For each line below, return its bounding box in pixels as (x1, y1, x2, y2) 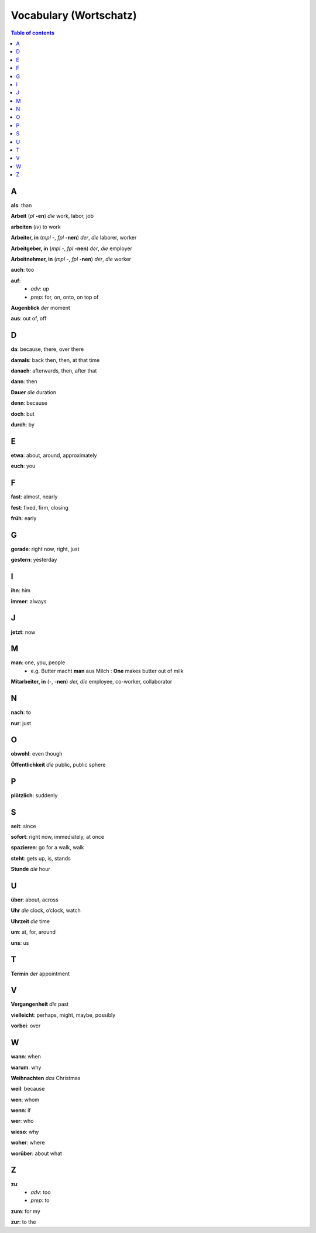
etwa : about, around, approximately (11, 452, 97, 459)
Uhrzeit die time (11, 917, 50, 925)
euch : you (11, 463, 36, 470)
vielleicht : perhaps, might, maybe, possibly (11, 1011, 116, 1019)
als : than (11, 202, 32, 209)
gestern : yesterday (11, 556, 57, 563)
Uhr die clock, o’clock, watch (11, 907, 81, 914)
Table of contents (11, 29, 55, 36)
